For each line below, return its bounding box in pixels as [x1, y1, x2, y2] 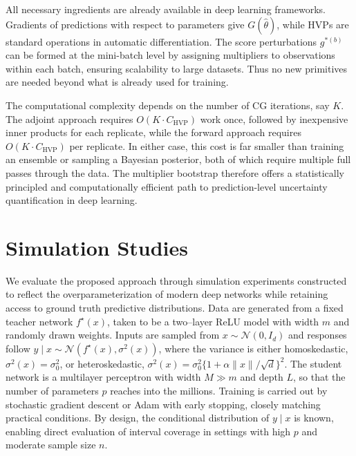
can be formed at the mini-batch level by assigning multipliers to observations [6, 48, 335, 62]
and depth [240, 370, 283, 384]
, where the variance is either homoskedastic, [158, 341, 348, 355]
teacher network [6, 314, 73, 328]
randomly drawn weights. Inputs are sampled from [6, 327, 220, 342]
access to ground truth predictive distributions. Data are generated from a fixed [6, 301, 344, 315]
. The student [284, 356, 342, 370]
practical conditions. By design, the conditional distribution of [6, 410, 270, 425]
